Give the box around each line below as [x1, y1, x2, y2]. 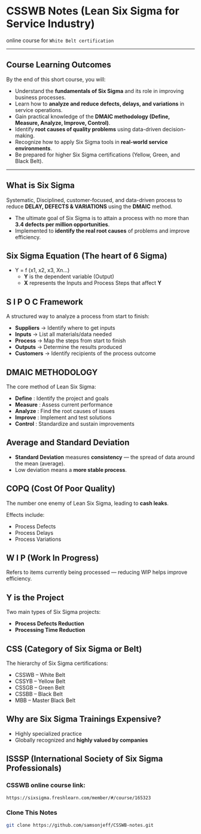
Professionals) [6, 763, 62, 773]
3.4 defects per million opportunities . [14, 221, 110, 228]
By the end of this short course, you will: [6, 76, 106, 83]
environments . [14, 144, 53, 152]
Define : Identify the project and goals [14, 395, 109, 402]
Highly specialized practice [14, 730, 82, 737]
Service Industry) [6, 17, 95, 31]
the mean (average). [14, 460, 65, 467]
